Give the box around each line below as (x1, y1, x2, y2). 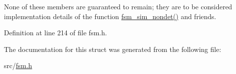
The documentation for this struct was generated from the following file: (4, 44, 221, 54)
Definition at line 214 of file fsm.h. (4, 27, 107, 38)
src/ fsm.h (4, 60, 32, 71)
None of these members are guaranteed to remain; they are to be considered (4, 1, 233, 11)
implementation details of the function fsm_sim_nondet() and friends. (4, 11, 216, 21)
